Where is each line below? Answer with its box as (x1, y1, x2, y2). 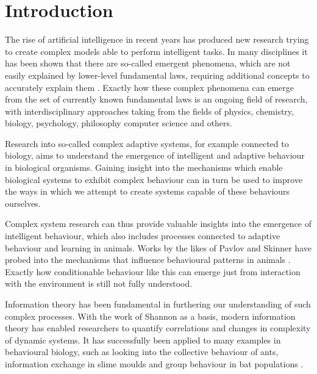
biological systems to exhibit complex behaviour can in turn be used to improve (5, 173, 303, 185)
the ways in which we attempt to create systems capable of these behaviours (5, 185, 290, 198)
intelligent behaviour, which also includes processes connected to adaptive (5, 229, 280, 242)
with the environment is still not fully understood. (5, 277, 193, 290)
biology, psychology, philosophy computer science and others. (5, 117, 232, 129)
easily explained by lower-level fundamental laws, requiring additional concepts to (5, 68, 310, 81)
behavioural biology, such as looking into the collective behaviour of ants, (5, 345, 279, 358)
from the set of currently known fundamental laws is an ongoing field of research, (5, 93, 308, 106)
